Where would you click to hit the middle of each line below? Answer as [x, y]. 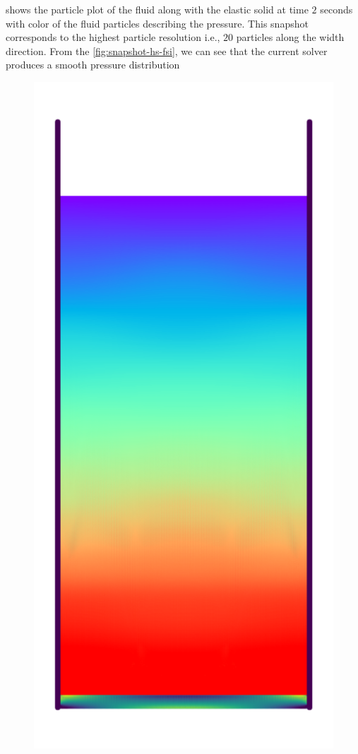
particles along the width [290, 37]
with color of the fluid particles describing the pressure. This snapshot [157, 23]
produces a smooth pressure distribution [93, 65]
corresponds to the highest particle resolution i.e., [113, 37]
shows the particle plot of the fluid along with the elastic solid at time [157, 9]
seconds [336, 9]
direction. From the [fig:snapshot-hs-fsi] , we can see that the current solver [167, 50]
